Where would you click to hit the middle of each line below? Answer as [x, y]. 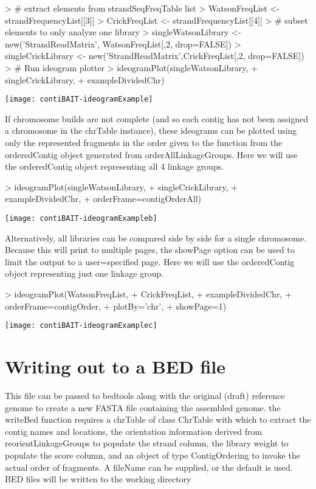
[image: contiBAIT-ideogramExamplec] [81, 326]
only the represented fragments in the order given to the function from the [144, 142]
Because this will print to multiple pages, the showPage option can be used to [150, 250]
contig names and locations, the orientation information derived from [134, 431]
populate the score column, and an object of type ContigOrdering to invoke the [153, 455]
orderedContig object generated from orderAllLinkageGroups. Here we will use [151, 154]
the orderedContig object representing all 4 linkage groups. [115, 166]
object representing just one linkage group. [84, 273]
